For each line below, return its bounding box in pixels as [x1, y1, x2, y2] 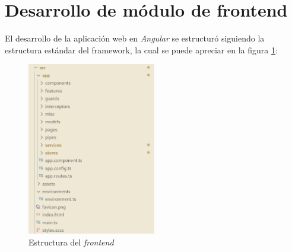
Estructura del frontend [28, 235, 114, 248]
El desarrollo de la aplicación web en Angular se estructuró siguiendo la [5, 32, 265, 44]
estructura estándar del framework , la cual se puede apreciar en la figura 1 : [5, 43, 278, 56]
